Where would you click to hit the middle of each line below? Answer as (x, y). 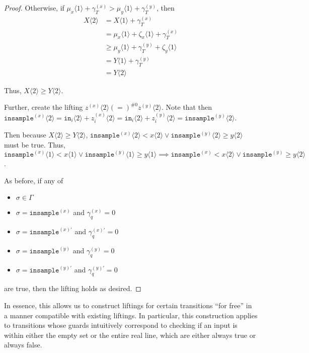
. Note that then (187, 107)
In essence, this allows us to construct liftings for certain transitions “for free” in (128, 305)
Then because (25, 135)
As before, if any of (34, 180)
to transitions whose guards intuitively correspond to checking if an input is (121, 325)
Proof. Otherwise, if (34, 8)
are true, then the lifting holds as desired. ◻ (73, 288)
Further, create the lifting (44, 107)
